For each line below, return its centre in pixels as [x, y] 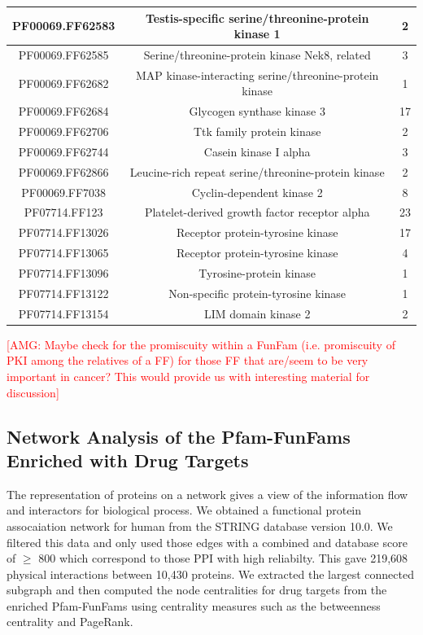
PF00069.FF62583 [64, 26]
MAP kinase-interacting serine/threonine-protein [257, 74]
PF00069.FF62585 [63, 54]
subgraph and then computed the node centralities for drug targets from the [197, 590]
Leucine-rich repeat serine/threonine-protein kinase [257, 171]
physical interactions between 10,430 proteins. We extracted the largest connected [210, 574]
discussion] [33, 392]
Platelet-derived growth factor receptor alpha [257, 212]
